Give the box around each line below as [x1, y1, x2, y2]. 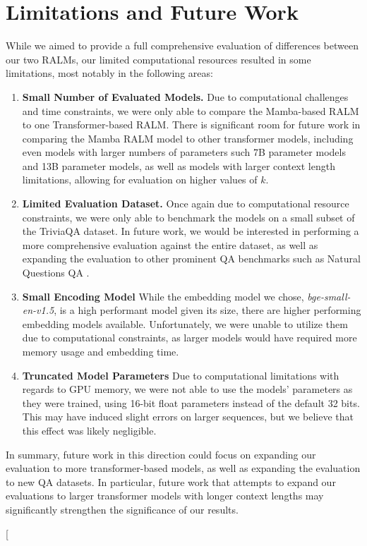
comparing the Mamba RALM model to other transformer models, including [22, 131, 354, 145]
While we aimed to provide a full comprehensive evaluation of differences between [6, 38, 359, 53]
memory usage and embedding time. [22, 344, 179, 358]
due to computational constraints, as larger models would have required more [22, 330, 357, 345]
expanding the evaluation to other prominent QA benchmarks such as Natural [22, 251, 361, 266]
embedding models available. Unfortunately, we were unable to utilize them [22, 316, 348, 331]
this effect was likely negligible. [22, 423, 157, 437]
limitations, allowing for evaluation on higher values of [22, 172, 258, 187]
